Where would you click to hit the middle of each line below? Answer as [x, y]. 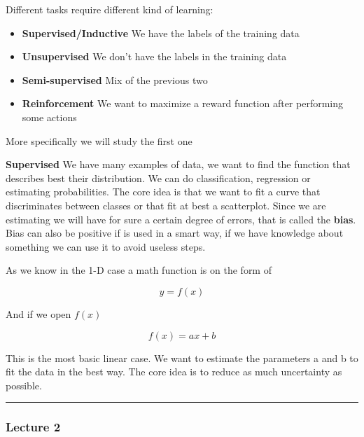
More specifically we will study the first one [99, 140]
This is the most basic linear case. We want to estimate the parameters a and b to [182, 358]
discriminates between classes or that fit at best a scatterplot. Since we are [166, 205]
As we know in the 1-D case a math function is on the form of [139, 270]
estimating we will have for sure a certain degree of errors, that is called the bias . [181, 219]
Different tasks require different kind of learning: [110, 9]
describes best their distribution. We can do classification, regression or [158, 178]
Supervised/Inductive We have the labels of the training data [161, 33]
